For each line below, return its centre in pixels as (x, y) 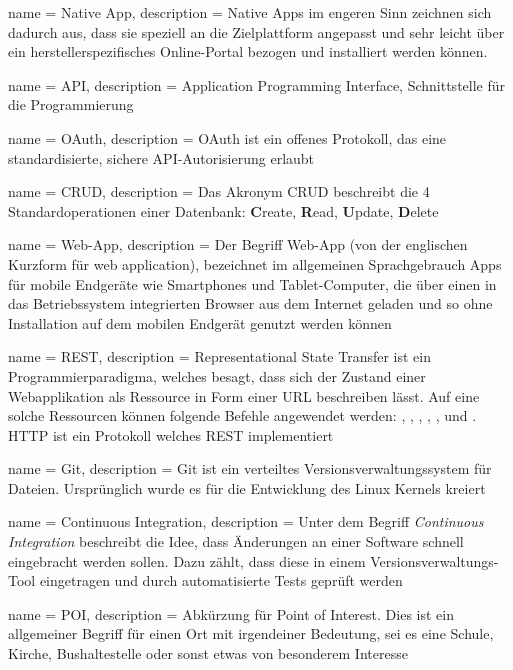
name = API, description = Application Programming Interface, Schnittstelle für (257, 84)
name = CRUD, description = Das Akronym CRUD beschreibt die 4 (219, 191)
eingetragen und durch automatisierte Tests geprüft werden (221, 580)
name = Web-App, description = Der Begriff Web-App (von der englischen (238, 244)
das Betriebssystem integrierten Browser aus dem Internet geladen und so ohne (250, 303)
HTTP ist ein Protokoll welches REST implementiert (171, 434)
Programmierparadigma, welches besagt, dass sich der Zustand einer (217, 375)
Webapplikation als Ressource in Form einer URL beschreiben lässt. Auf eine (244, 395)
